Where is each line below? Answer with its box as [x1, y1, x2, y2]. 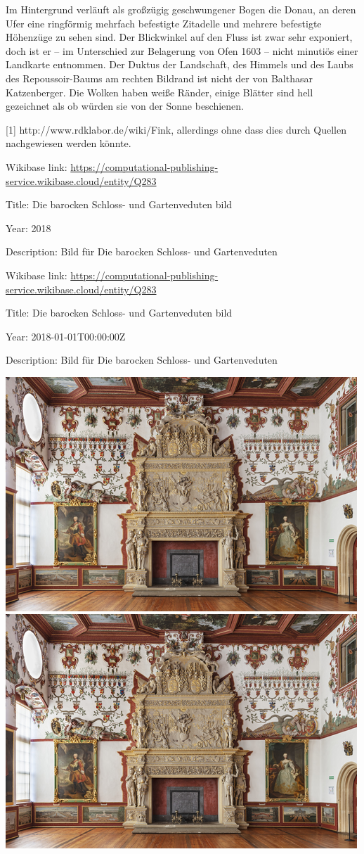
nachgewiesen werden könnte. [6, 136, 131, 151]
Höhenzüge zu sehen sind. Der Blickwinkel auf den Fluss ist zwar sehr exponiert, [6, 30, 353, 44]
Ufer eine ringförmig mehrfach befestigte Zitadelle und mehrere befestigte [6, 15, 322, 30]
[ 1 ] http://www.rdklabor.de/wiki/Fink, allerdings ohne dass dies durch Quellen [6, 122, 346, 136]
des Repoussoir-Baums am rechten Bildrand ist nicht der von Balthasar [6, 70, 313, 85]
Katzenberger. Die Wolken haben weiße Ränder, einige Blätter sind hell [6, 84, 313, 99]
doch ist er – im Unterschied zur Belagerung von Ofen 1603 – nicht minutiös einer [6, 43, 358, 58]
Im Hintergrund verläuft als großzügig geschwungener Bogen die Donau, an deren [6, 2, 356, 16]
